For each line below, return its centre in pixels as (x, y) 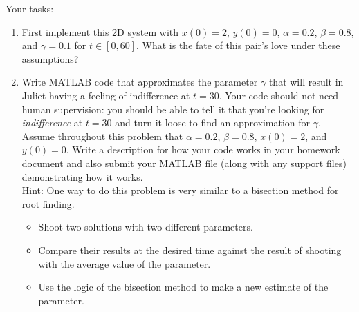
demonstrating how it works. (82, 176)
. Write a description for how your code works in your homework (203, 149)
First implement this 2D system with (100, 31)
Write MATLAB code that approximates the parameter (140, 82)
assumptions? (50, 58)
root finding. (48, 203)
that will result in (306, 82)
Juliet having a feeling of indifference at (106, 95)
